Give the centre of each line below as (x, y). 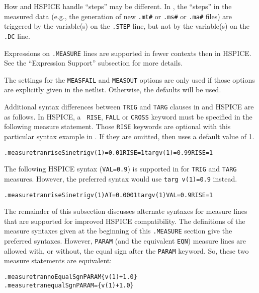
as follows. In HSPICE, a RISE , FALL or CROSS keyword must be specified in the (128, 116)
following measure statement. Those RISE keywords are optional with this (117, 126)
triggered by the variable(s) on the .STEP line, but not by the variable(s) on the (127, 26)
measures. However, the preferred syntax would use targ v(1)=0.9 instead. (121, 178)
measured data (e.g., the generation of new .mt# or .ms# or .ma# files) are (118, 16)
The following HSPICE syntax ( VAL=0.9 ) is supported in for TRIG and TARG (120, 169)
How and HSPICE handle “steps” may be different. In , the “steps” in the (118, 6)
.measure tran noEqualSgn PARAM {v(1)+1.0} (71, 277)
